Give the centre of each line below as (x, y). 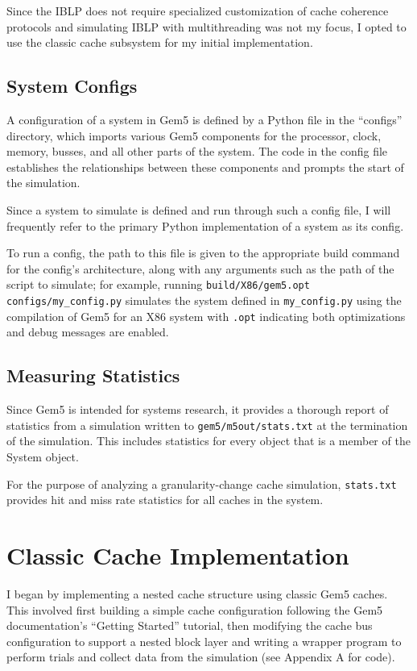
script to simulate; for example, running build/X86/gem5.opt (158, 284)
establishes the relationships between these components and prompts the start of (205, 167)
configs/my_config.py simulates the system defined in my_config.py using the (204, 300)
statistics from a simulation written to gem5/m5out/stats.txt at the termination (207, 425)
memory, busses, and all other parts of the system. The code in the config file (197, 151)
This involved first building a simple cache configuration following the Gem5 (195, 609)
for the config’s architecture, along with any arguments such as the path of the (200, 268)
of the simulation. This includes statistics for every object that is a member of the (208, 441)
